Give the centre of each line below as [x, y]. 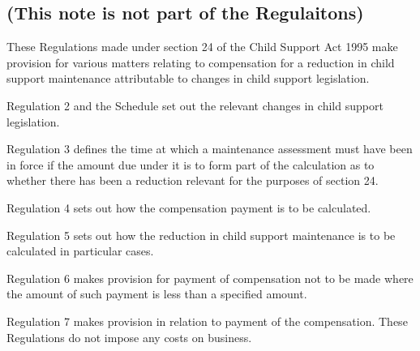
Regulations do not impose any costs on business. [129, 337]
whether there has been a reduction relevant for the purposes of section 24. [193, 180]
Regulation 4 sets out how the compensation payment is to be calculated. [189, 207]
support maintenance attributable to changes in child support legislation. [188, 78]
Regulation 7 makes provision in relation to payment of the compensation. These [207, 321]
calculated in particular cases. [80, 251]
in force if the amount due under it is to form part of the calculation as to [191, 164]
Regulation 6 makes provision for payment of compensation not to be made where [210, 278]
